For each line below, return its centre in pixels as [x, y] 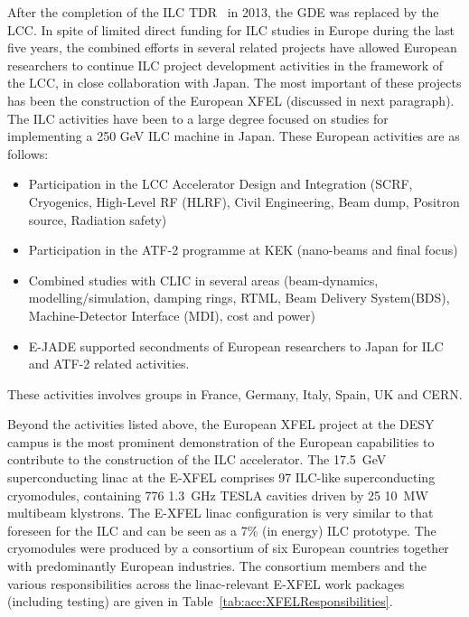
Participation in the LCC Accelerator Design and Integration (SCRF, [220, 184]
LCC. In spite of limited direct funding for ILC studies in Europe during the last [231, 29]
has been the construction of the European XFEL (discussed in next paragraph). [231, 100]
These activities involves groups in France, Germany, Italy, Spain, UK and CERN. [235, 393]
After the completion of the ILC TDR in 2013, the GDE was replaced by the [223, 12]
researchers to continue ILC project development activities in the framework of [225, 65]
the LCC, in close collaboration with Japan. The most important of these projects [234, 83]
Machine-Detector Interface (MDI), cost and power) [172, 315]
